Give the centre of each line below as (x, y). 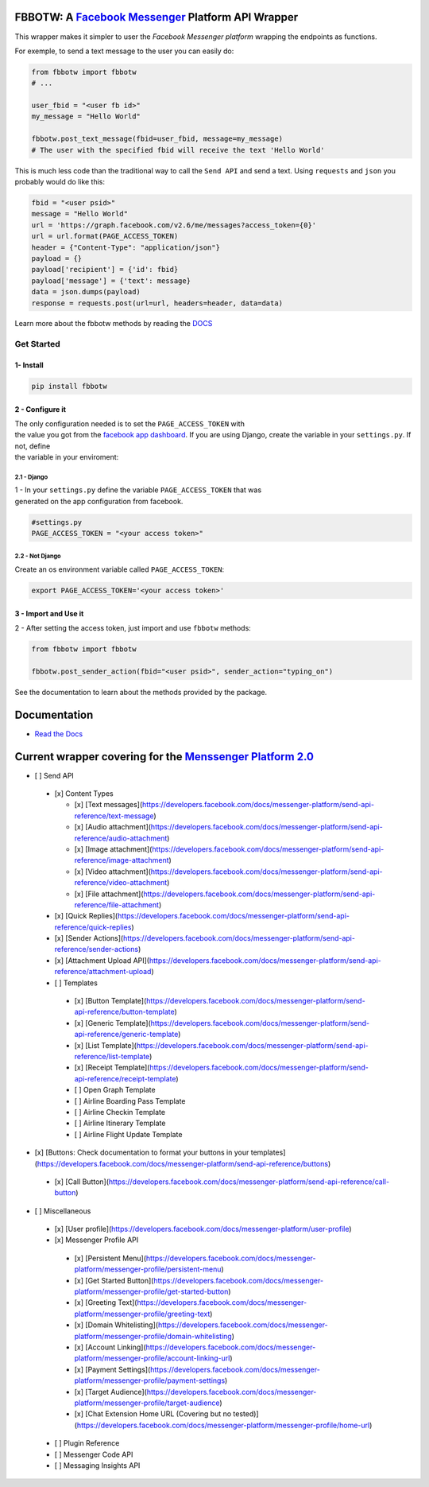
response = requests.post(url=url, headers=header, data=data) (157, 303)
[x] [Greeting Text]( (106, 1303)
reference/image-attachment (122, 860)
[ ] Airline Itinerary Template (120, 1123)
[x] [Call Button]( (82, 1182)
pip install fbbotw (69, 386)
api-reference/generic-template (126, 1035)
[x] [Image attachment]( (113, 849)
